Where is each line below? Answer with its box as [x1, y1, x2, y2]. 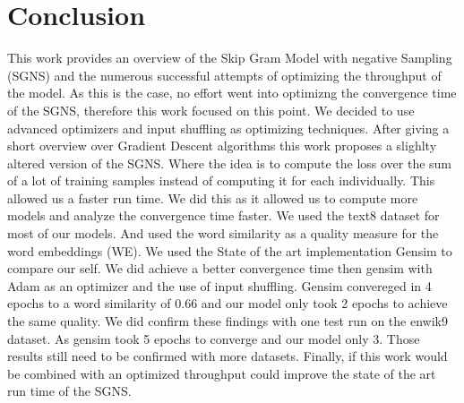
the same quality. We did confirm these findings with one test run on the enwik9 [7, 312, 448, 330]
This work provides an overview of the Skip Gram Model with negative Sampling [7, 48, 452, 67]
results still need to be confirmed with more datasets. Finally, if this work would [7, 347, 448, 365]
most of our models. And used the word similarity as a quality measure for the [7, 224, 439, 243]
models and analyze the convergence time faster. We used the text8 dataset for [7, 206, 440, 225]
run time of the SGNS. [7, 382, 132, 400]
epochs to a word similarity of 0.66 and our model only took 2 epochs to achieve [7, 294, 448, 313]
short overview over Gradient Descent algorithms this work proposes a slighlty [7, 136, 437, 155]
